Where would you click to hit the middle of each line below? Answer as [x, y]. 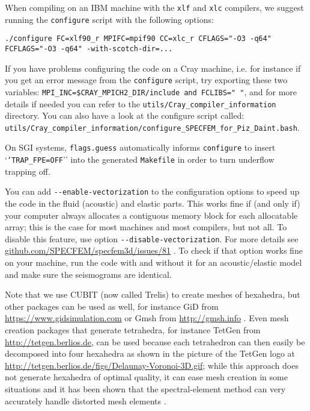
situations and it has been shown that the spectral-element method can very [145, 388]
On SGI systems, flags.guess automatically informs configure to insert [140, 147]
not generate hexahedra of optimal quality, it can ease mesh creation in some [146, 377]
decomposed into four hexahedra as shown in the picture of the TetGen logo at [150, 353]
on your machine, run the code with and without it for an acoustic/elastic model [153, 262]
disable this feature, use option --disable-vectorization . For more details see [152, 238]
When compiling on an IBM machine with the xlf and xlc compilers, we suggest [154, 7]
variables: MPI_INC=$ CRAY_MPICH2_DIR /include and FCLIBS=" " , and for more [151, 91]
